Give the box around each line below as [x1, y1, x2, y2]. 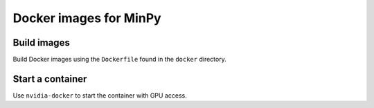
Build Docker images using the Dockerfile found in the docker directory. [12, 55, 226, 64]
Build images [12, 37, 71, 48]
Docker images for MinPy [12, 10, 162, 26]
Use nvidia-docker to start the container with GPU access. [12, 91, 187, 100]
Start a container [12, 73, 87, 84]
